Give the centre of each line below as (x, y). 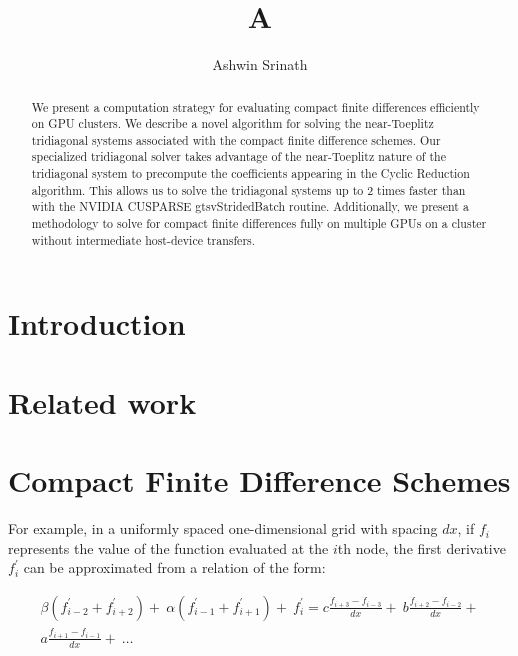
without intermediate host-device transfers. (143, 239)
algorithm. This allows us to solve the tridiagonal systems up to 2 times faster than (248, 189)
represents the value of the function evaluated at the (168, 547)
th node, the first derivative (421, 547)
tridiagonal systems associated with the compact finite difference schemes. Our (236, 139)
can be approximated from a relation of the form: (174, 567)
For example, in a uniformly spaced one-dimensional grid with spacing (223, 528)
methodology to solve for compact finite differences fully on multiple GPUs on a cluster (259, 223)
